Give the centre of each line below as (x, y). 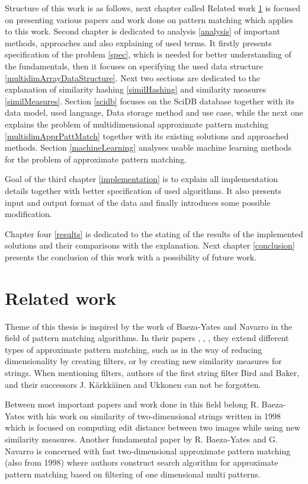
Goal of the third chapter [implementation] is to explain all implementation (142, 179)
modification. (28, 214)
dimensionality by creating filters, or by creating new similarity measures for (143, 361)
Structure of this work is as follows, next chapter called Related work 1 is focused (153, 8)
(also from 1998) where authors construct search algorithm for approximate (142, 462)
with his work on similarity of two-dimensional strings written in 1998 (154, 415)
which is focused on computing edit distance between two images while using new (153, 427)
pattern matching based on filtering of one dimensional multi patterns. (133, 474)
